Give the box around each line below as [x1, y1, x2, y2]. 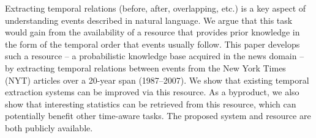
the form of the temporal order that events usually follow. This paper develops [5, 37, 300, 50]
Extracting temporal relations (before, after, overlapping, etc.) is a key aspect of [5, 2, 306, 14]
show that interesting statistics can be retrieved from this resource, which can [5, 97, 296, 110]
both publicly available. [5, 121, 93, 134]
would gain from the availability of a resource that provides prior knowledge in [5, 26, 300, 38]
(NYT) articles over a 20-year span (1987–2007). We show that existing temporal [5, 73, 309, 86]
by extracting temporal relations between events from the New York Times [5, 61, 286, 74]
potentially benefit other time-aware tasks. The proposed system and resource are [5, 109, 311, 122]
